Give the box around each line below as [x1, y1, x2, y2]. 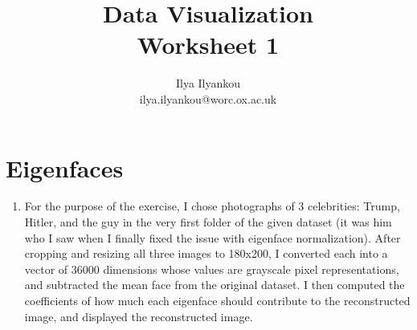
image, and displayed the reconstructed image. [24, 308, 253, 324]
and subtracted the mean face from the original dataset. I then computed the [24, 276, 405, 293]
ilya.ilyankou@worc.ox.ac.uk [139, 90, 277, 107]
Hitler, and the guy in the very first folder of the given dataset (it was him [24, 214, 392, 230]
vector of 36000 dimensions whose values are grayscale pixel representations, [24, 260, 399, 277]
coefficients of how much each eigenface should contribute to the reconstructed [24, 292, 411, 308]
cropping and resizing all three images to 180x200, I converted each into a [24, 245, 388, 262]
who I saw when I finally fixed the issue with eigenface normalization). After [24, 229, 401, 246]
